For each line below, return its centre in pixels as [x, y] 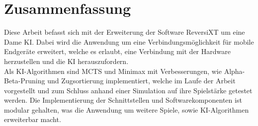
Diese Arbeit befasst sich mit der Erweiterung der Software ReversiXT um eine [125, 32]
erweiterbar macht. [33, 119]
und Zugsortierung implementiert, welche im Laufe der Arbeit [141, 81]
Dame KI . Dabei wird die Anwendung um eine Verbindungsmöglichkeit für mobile [129, 41]
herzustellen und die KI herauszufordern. [66, 61]
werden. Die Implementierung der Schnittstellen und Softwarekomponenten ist [123, 100]
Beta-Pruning [25, 81]
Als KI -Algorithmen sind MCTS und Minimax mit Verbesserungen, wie [113, 71]
